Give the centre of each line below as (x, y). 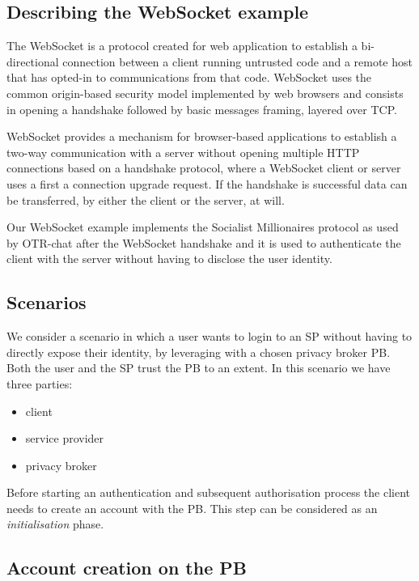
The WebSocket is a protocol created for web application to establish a (182, 46)
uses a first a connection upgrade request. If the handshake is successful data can (207, 183)
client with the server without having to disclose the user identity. (169, 259)
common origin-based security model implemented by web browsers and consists (205, 93)
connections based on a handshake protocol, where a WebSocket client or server (204, 168)
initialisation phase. (55, 524)
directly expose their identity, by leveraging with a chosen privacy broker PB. (199, 352)
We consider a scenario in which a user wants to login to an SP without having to (209, 336)
